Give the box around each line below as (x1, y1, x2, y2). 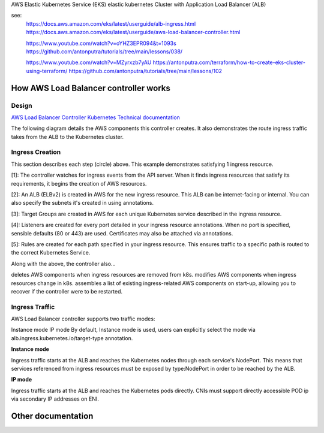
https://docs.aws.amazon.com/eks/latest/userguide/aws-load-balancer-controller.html (26, 29, 241, 36)
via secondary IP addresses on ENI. (11, 395, 99, 402)
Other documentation (11, 411, 94, 421)
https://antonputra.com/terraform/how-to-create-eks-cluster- (152, 59, 306, 66)
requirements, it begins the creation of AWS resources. (11, 180, 147, 187)
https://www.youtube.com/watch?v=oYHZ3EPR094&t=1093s (26, 40, 176, 47)
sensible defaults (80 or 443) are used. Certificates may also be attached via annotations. (11, 229, 233, 237)
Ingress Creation (11, 148, 61, 156)
